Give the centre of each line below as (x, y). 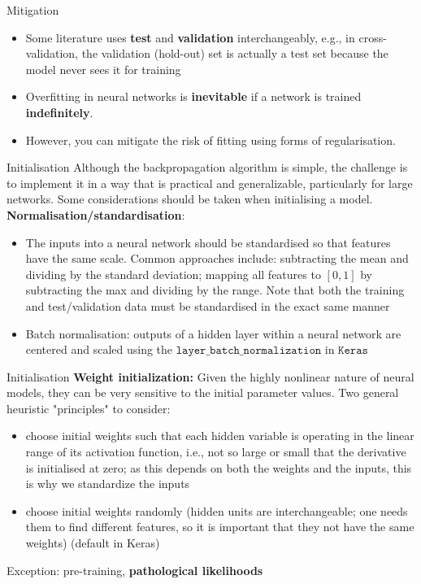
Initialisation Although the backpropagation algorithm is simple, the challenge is (207, 167)
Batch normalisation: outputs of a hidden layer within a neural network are (213, 333)
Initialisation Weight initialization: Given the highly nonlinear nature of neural (210, 376)
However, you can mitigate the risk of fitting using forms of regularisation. (210, 139)
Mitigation (33, 10)
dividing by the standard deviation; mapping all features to (173, 274)
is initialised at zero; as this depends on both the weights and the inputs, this (219, 467)
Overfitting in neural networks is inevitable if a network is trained (193, 96)
